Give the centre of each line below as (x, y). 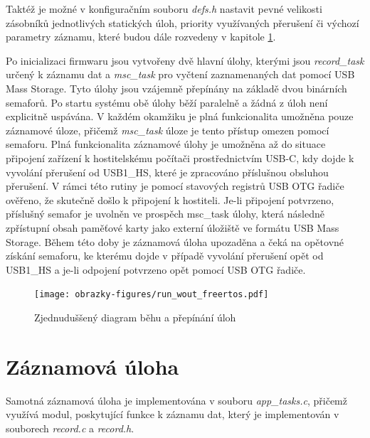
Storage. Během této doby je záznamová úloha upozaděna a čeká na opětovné (175, 241)
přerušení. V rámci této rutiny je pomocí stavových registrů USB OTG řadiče (175, 186)
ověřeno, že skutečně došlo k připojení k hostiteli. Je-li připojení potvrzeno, (170, 199)
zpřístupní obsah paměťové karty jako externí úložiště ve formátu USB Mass (173, 227)
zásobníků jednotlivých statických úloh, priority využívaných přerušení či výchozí (183, 22)
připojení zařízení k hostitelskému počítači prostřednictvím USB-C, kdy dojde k (180, 157)
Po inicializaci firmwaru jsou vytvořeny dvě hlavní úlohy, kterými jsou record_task (185, 60)
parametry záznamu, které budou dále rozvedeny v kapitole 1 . (141, 37)
